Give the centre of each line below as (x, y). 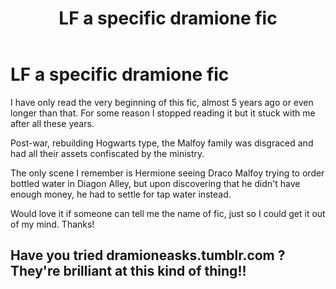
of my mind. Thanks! (52, 224)
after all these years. (52, 123)
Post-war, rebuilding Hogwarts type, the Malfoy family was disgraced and (162, 143)
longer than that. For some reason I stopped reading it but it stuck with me (163, 113)
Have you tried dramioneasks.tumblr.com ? (148, 255)
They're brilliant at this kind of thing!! (128, 271)
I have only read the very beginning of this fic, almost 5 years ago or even (162, 102)
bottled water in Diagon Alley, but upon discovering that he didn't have (155, 183)
